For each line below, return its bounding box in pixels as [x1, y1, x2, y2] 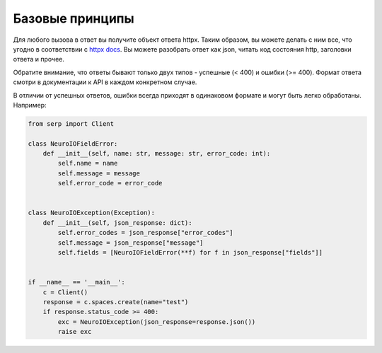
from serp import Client [28, 120, 115, 127]
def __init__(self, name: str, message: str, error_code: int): [42, 149, 271, 158]
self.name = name [57, 159, 118, 168]
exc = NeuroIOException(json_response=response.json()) [57, 318, 256, 325]
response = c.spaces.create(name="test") [42, 298, 189, 306]
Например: [13, 100, 47, 109]
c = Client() [42, 288, 88, 296]
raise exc [57, 328, 92, 336]
